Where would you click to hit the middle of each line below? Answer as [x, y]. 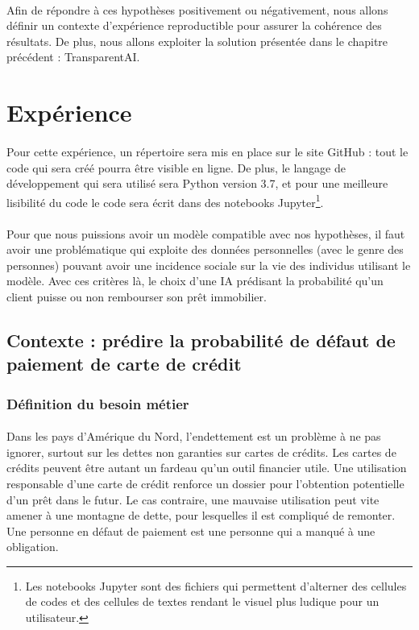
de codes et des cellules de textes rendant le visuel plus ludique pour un [202, 601]
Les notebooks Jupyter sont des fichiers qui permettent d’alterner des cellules [216, 585]
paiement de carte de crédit [124, 364]
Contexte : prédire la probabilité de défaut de [201, 340]
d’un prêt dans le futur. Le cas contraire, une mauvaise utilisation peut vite [193, 499]
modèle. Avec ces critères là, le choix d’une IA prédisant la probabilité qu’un [195, 281]
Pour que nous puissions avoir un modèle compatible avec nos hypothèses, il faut [206, 233]
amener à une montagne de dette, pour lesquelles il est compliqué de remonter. [201, 515]
